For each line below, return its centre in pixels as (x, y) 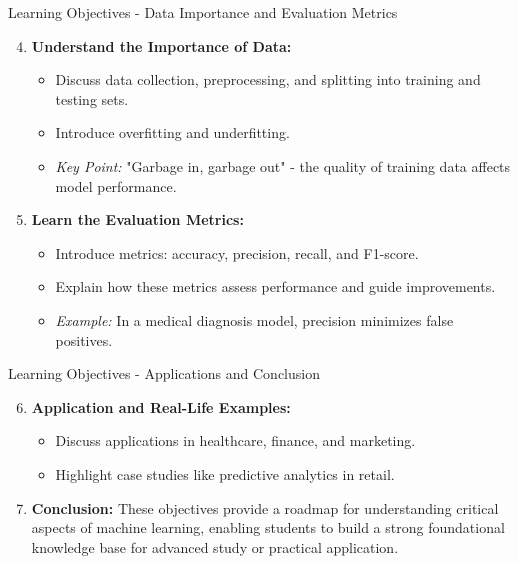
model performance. (116, 185)
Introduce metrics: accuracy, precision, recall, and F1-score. (237, 252)
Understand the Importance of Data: (161, 45)
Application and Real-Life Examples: (161, 406)
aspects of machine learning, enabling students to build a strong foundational (268, 527)
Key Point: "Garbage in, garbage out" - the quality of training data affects (283, 165)
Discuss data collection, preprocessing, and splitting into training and (268, 79)
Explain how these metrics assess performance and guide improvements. (275, 286)
